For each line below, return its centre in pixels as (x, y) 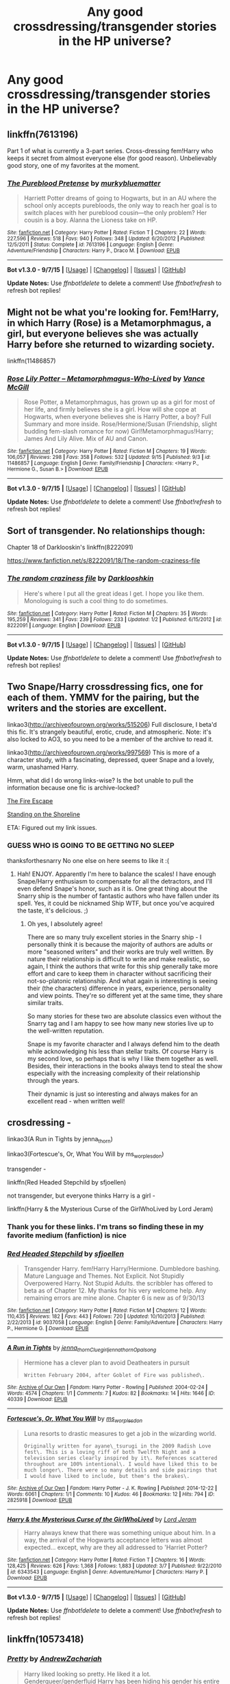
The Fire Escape (30, 801)
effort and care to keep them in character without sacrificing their (119, 974)
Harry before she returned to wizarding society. (111, 344)
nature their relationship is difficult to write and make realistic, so (118, 958)
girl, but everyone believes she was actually (103, 334)
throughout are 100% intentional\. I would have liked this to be (120, 1464)
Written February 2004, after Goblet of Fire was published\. (114, 1376)
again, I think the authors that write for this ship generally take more (123, 966)
